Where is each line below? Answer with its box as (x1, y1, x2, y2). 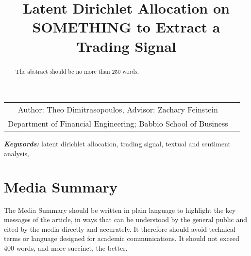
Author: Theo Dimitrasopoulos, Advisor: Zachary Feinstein (17, 104, 218, 115)
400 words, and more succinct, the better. (4, 242, 128, 253)
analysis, (4, 148, 29, 158)
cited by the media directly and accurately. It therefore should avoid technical (4, 224, 235, 234)
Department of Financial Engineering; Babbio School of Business (8, 118, 228, 129)
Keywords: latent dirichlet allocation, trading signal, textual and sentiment (4, 139, 231, 149)
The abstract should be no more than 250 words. (15, 67, 139, 75)
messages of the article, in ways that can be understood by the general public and (4, 214, 247, 224)
